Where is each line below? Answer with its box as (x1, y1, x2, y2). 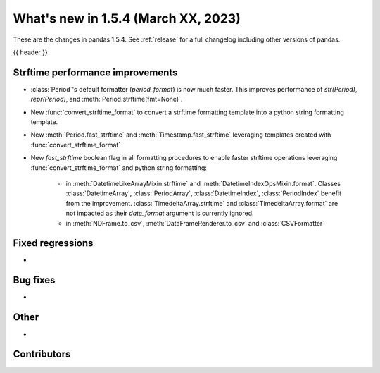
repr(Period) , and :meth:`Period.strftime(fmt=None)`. (30, 95, 183, 104)
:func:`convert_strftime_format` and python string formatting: (30, 163, 208, 172)
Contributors (13, 348, 71, 360)
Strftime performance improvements (13, 66, 178, 78)
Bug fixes (13, 274, 56, 286)
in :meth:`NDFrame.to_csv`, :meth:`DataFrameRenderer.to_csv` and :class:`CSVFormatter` (65, 219, 325, 227)
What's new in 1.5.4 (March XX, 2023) (13, 11, 241, 26)
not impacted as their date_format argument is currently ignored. (65, 209, 254, 218)
